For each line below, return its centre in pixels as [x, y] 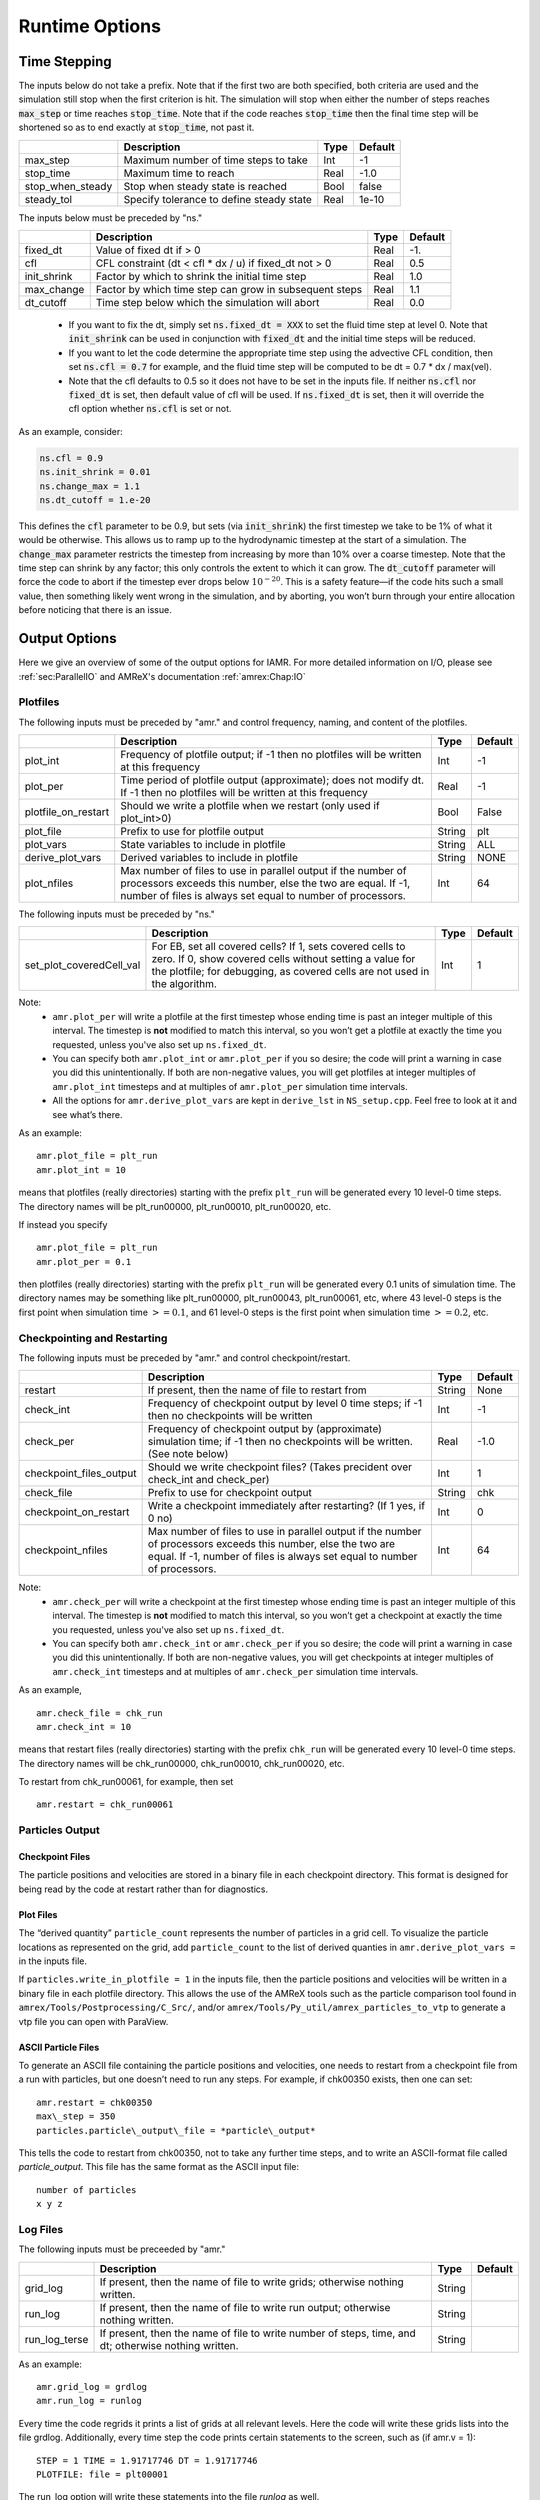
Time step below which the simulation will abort [207, 303]
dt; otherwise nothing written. [169, 2345]
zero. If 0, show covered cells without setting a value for [283, 959]
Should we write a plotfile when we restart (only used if [250, 806]
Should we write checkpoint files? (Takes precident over [280, 1467]
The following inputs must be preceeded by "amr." [122, 2249]
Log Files [41, 2229]
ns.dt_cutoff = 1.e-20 [95, 499]
